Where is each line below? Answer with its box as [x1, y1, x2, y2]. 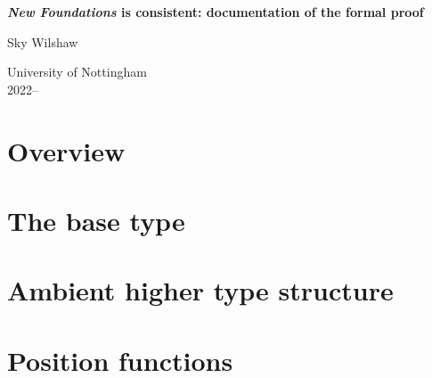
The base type [7, 201, 185, 238]
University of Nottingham [7, 62, 147, 81]
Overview [7, 132, 126, 168]
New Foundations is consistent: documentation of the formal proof [7, 3, 424, 21]
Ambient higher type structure [7, 272, 394, 308]
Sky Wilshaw [7, 32, 78, 51]
